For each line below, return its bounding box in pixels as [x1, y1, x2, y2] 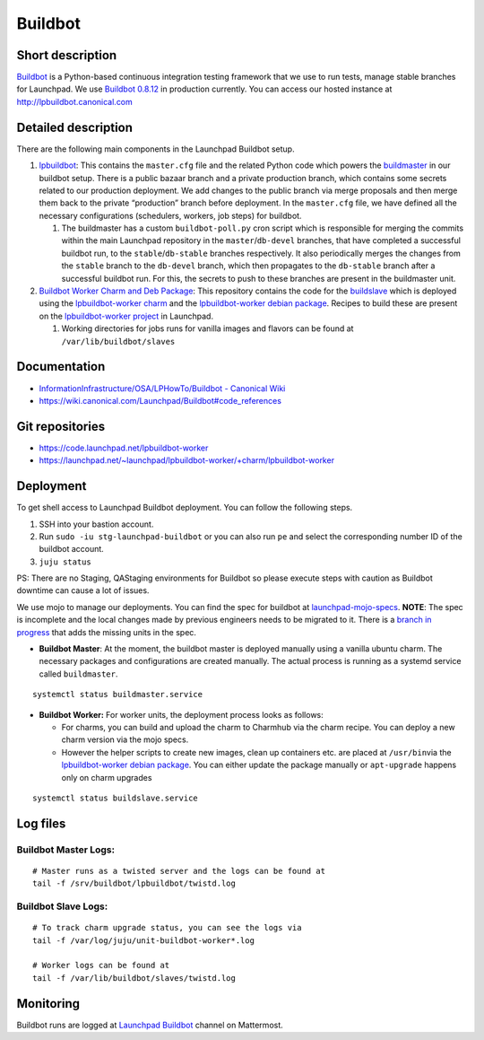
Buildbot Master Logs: [16, 843, 116, 856]
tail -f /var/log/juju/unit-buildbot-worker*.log [32, 935, 255, 946]
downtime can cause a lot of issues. [16, 585, 150, 596]
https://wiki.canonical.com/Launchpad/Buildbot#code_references [39, 395, 282, 406]
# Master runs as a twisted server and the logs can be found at [32, 866, 326, 876]
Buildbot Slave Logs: [16, 900, 108, 913]
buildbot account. [39, 544, 105, 555]
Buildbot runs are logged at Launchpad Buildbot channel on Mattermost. [16, 1019, 284, 1030]
